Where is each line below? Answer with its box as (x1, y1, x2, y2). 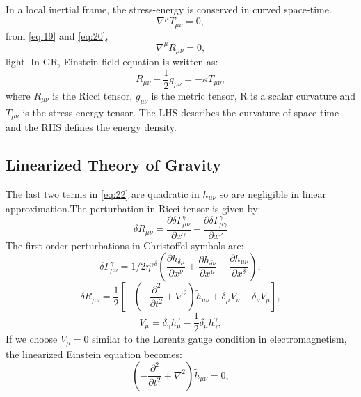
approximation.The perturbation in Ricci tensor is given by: (6, 201, 261, 216)
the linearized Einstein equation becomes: (6, 346, 182, 361)
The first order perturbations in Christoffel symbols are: (6, 238, 244, 252)
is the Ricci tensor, (52, 88, 133, 102)
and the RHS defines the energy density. (6, 120, 177, 134)
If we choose (6, 332, 58, 346)
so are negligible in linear (219, 186, 327, 201)
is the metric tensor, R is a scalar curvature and (151, 88, 356, 102)
